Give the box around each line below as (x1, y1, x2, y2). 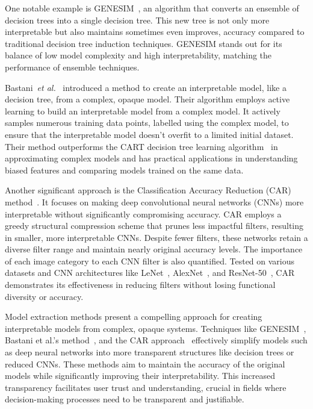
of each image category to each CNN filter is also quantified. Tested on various (5, 254, 295, 267)
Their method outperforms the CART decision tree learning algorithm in (5, 140, 278, 152)
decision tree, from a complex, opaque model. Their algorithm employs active (5, 93, 290, 105)
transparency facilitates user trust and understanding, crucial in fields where (5, 381, 287, 393)
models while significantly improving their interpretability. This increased (5, 369, 275, 382)
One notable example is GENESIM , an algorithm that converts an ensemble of (5, 2, 299, 14)
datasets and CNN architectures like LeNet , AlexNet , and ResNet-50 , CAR (5, 266, 295, 279)
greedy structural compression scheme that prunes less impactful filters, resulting (5, 219, 304, 232)
